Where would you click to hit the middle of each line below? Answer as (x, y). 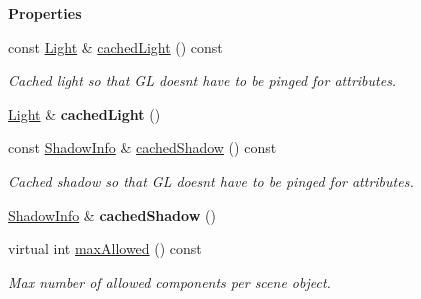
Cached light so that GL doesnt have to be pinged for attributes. (202, 80)
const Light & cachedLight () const (115, 46)
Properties (45, 13)
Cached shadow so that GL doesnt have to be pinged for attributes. (211, 180)
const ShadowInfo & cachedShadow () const (142, 147)
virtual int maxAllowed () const (105, 248)
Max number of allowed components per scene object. (169, 281)
